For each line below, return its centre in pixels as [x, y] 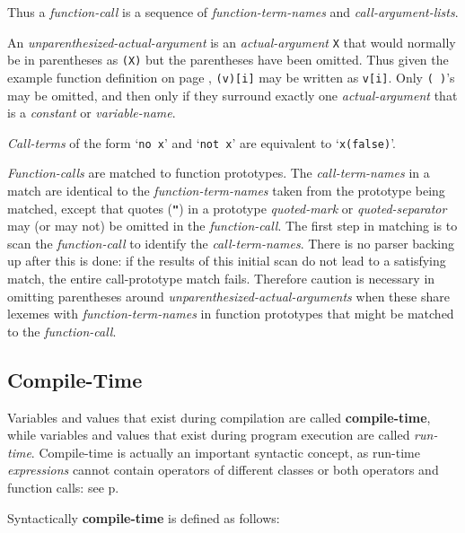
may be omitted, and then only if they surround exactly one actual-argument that [232, 95]
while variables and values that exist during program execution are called [209, 435]
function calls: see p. [63, 487]
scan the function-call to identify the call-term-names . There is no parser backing [231, 243]
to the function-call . [62, 331]
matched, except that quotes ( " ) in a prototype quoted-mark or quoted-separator [227, 208]
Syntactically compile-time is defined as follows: [144, 517]
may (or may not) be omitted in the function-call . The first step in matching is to [232, 226]
